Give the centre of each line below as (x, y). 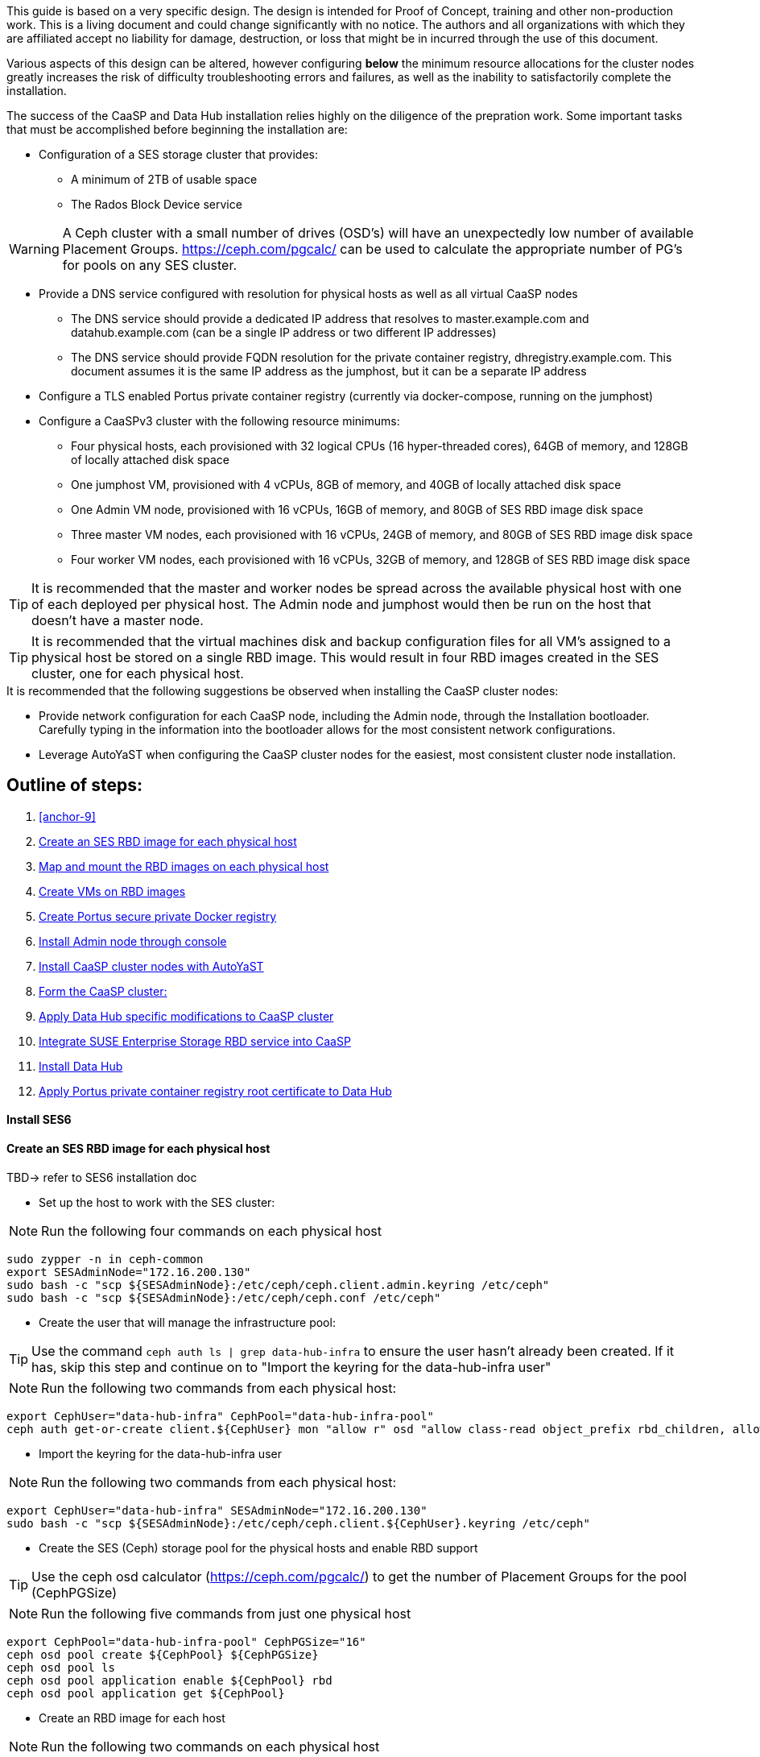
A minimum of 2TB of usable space (164, 179)
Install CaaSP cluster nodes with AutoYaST (151, 966)
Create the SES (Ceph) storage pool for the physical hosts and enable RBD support (258, 1548)
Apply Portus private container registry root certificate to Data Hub (215, 1091)
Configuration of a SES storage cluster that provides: (178, 154)
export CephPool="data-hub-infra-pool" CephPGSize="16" (186, 1641)
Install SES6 (39, 1120)
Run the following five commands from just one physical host (226, 1613)
